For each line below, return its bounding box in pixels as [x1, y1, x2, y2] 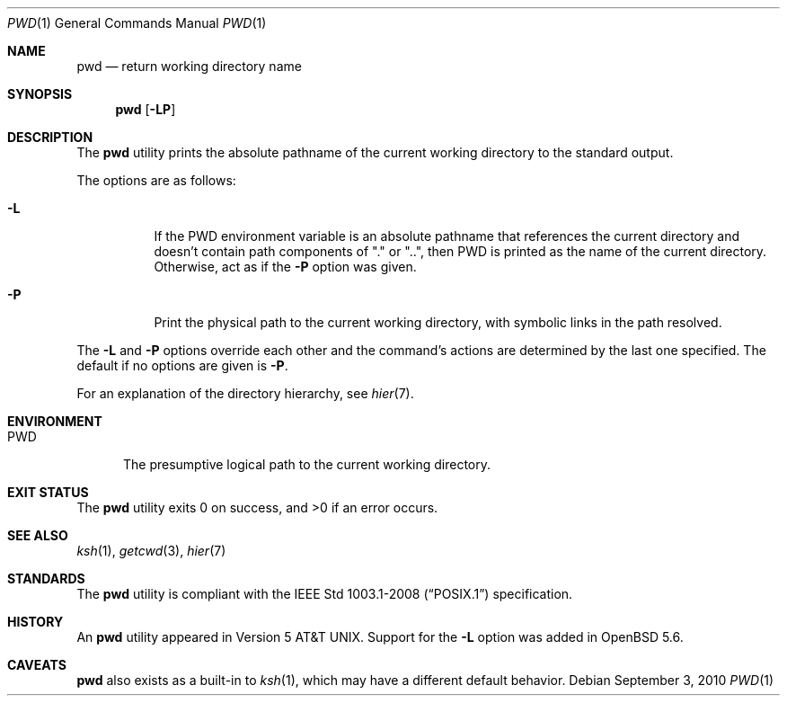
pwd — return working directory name [76, 58, 302, 74]
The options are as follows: [76, 173, 236, 188]
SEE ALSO [7, 528, 68, 543]
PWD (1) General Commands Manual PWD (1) [7, 15, 267, 31]
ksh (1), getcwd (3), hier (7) [76, 543, 226, 558]
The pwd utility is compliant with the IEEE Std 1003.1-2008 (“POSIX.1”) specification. [76, 586, 573, 601]
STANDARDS [7, 571, 85, 586]
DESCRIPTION [7, 129, 93, 145]
